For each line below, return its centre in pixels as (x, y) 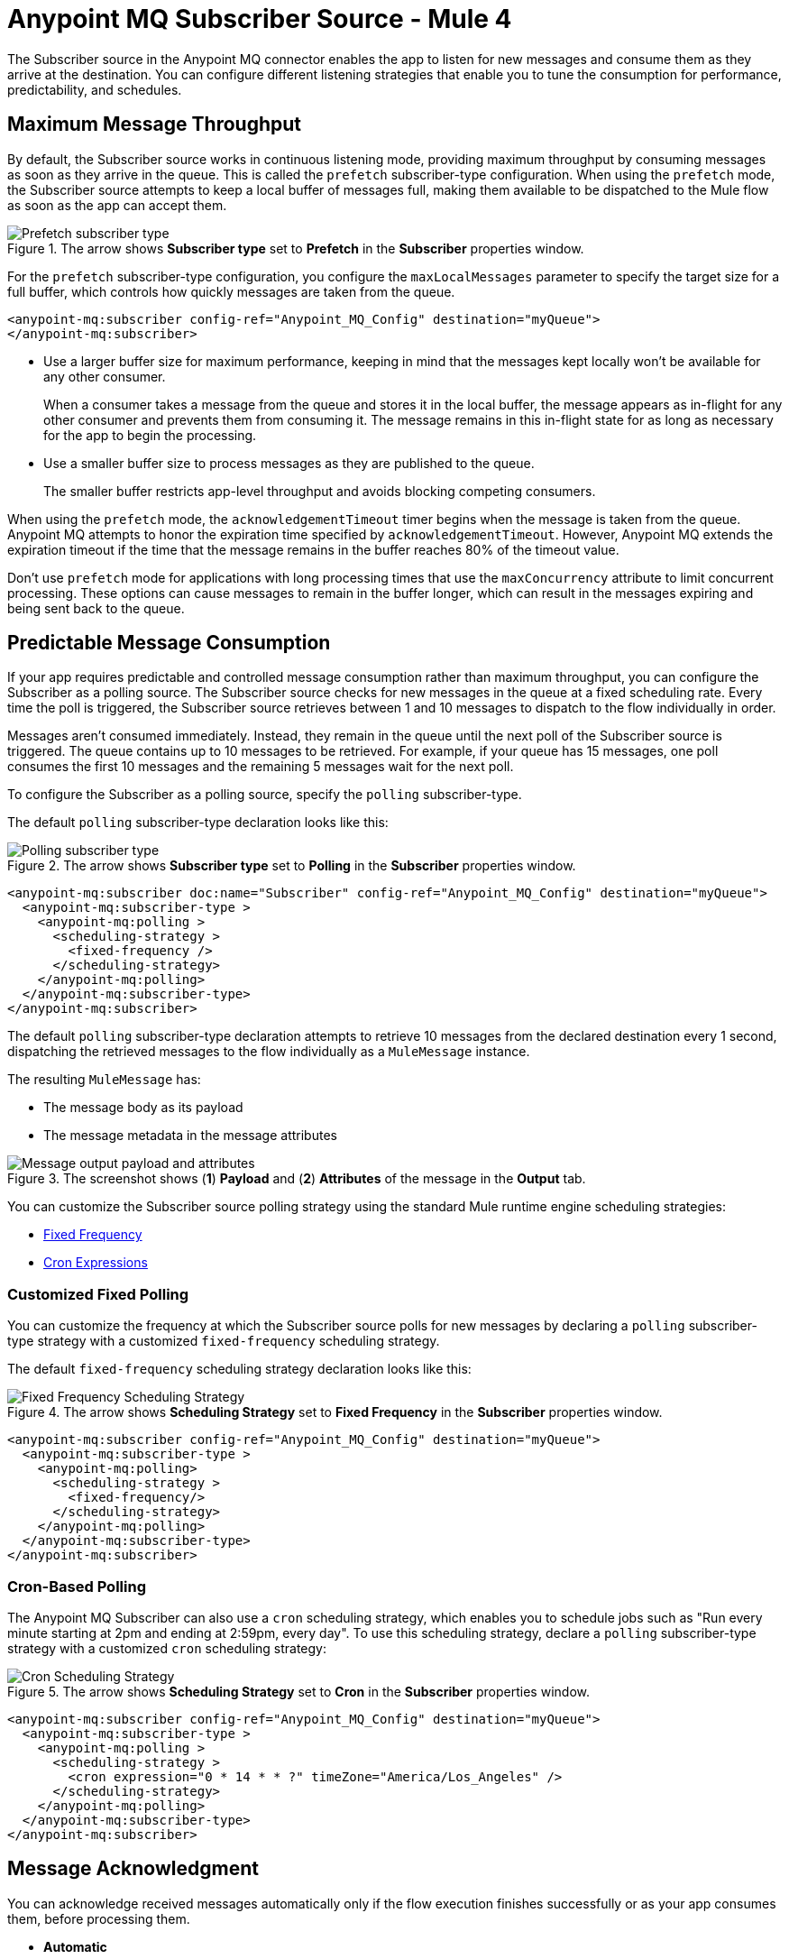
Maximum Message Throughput (154, 124)
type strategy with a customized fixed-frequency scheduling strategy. (224, 1341)
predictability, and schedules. (95, 89)
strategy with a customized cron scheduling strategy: (167, 1648)
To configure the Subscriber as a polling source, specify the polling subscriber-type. (265, 795)
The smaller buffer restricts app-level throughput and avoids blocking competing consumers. (320, 491)
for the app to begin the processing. (150, 435)
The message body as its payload (143, 1108)
